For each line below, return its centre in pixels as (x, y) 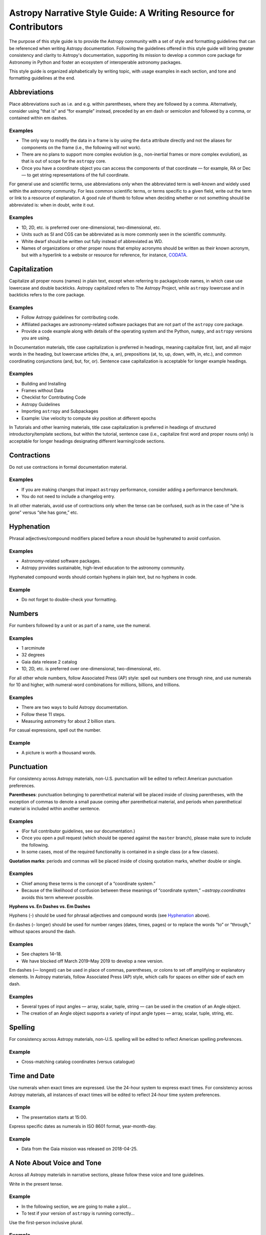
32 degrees (33, 655)
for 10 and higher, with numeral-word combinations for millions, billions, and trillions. (95, 685)
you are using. (36, 338)
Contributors (36, 27)
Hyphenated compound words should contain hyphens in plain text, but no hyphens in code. (103, 577)
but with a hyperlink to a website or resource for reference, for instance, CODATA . (104, 255)
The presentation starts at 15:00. (54, 1117)
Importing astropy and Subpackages (60, 411)
